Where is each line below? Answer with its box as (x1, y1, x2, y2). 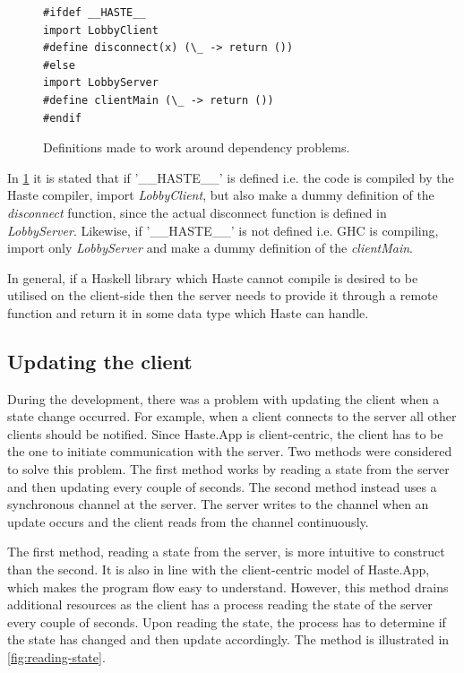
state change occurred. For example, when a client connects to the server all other (7, 407, 457, 426)
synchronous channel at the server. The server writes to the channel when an (7, 495, 429, 513)
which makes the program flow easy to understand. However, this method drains (7, 577, 449, 596)
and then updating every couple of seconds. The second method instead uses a (7, 477, 437, 496)
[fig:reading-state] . (7, 648, 106, 667)
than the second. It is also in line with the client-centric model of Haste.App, (7, 560, 430, 579)
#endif (43, 111, 82, 125)
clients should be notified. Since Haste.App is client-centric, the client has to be (7, 424, 443, 443)
